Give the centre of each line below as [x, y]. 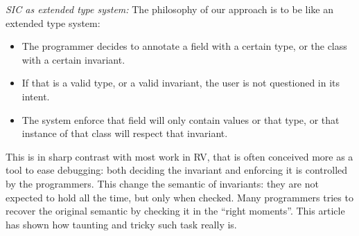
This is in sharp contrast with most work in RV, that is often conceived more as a [179, 156]
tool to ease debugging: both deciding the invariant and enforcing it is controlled [177, 170]
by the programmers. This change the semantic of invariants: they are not [162, 183]
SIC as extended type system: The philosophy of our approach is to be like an [169, 9]
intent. [36, 96]
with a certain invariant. [73, 59]
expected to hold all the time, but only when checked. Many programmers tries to [179, 197]
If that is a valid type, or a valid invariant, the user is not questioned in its [181, 83]
